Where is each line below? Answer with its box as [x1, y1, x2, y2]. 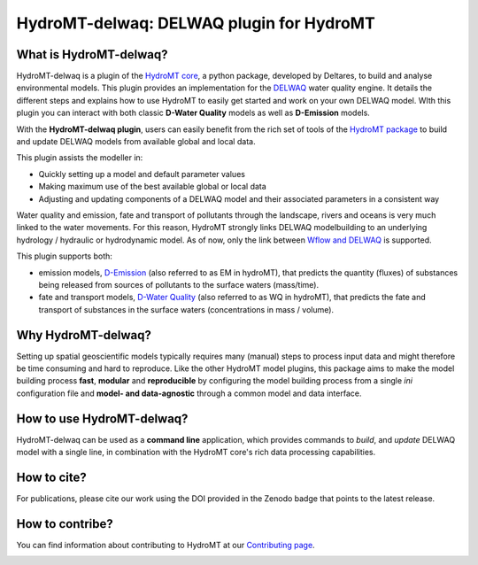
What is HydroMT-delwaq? [16, 47, 168, 62]
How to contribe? [16, 516, 114, 531]
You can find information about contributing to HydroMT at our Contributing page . [16, 539, 315, 550]
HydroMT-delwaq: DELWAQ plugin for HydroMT [16, 13, 375, 33]
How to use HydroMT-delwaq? [16, 411, 189, 426]
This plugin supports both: [16, 251, 112, 261]
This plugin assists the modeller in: [16, 152, 143, 163]
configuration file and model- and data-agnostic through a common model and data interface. [16, 388, 362, 399]
